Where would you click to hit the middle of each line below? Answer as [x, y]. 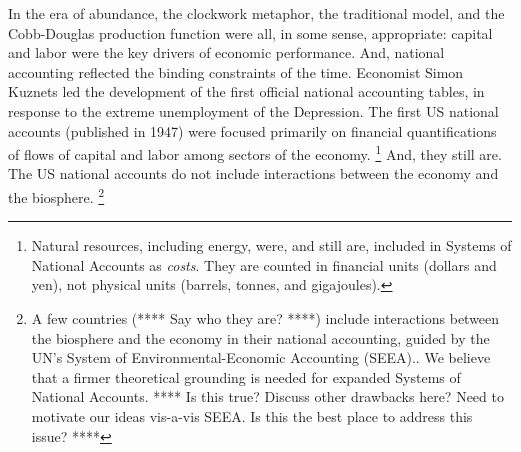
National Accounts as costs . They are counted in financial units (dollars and [264, 264]
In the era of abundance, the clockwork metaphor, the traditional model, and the [256, 13]
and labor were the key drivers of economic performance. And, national [226, 52]
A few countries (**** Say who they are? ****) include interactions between [265, 318]
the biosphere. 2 [56, 195]
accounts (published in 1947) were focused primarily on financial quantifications [252, 130]
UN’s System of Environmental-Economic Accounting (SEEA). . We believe [261, 357]
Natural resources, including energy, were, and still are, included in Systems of [271, 245]
